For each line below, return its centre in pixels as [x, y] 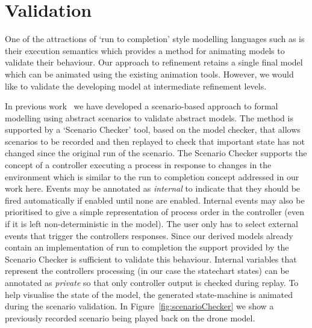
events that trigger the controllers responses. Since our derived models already [149, 235]
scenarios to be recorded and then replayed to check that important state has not [155, 141]
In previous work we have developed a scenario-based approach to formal [142, 106]
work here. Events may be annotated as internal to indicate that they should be [153, 188]
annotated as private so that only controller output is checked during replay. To [152, 282]
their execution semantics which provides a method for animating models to [145, 50]
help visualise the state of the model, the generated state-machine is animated [149, 294]
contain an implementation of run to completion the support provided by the [147, 247]
